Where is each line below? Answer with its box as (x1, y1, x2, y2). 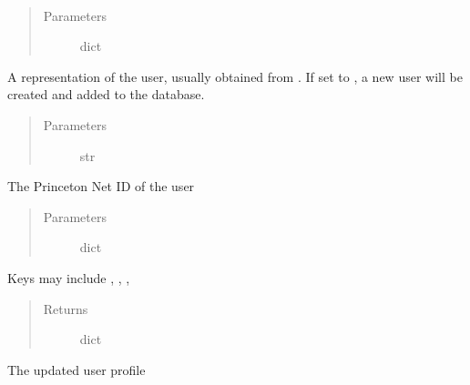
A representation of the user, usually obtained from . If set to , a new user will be (7, 66, 463, 86)
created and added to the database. (7, 85, 205, 104)
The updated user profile (7, 360, 146, 379)
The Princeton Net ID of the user (7, 177, 195, 196)
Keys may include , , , (7, 268, 130, 287)
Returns (43, 299, 88, 318)
